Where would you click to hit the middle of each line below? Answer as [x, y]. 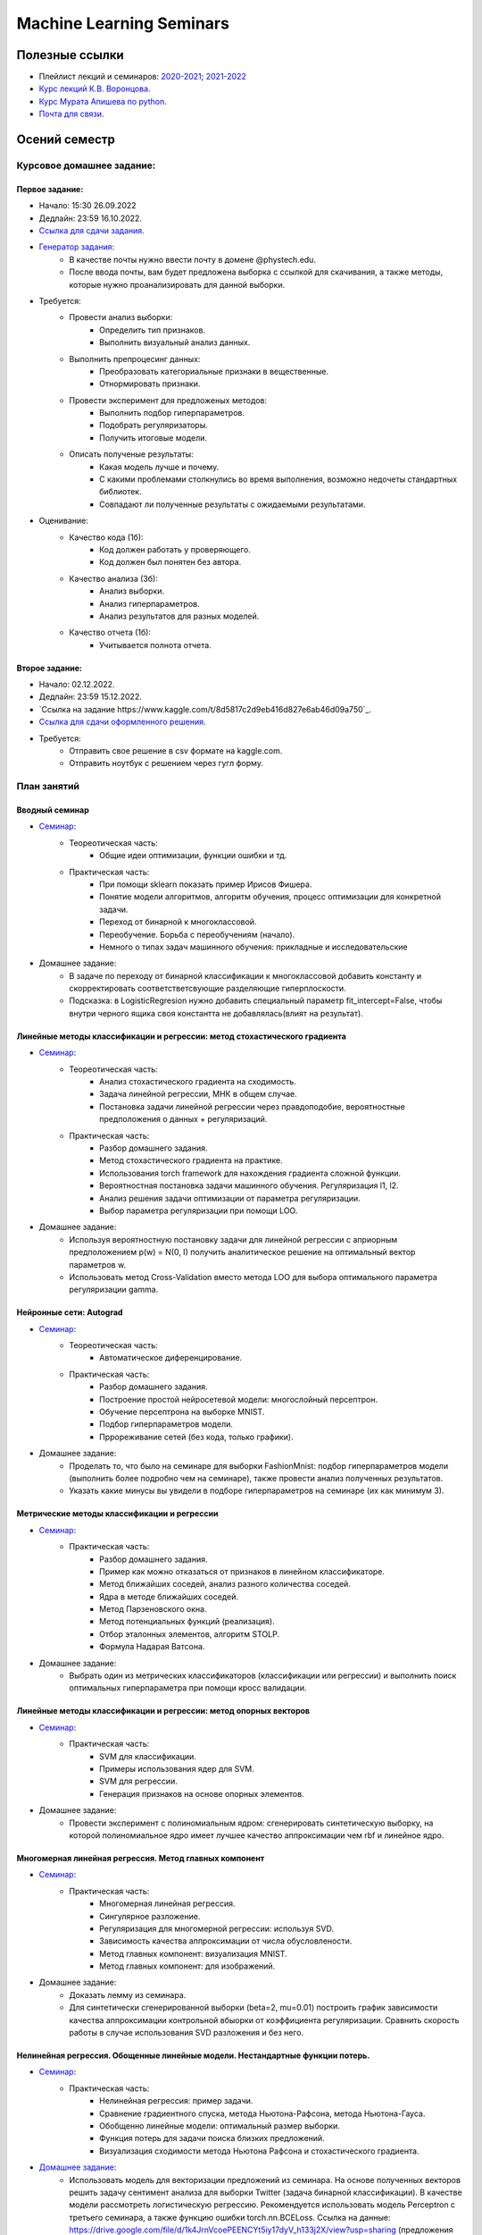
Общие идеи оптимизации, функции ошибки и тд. [193, 856]
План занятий [48, 787]
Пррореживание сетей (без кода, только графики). [196, 1437]
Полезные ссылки [70, 55]
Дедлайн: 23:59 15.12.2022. [90, 696]
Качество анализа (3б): [113, 578]
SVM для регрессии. [138, 1781]
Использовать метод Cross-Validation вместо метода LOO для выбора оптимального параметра [253, 1277]
